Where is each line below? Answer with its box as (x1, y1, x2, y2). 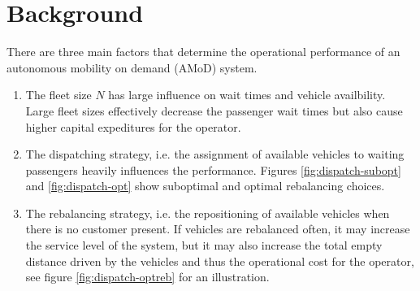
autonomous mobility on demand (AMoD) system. (6, 59, 258, 76)
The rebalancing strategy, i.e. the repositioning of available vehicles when (25, 204, 390, 221)
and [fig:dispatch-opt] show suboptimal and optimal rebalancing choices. (25, 177, 385, 194)
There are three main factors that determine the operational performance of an (6, 43, 401, 60)
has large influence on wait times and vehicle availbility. (108, 86, 386, 103)
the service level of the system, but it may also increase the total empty (25, 237, 383, 254)
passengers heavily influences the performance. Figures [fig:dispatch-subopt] (25, 161, 401, 178)
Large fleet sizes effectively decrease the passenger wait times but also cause (25, 102, 403, 119)
